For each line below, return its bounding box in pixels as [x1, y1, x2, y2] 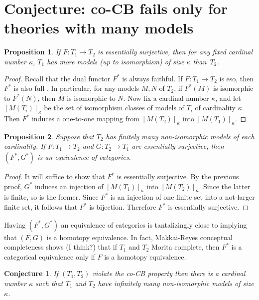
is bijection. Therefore [89, 202, 156, 212]
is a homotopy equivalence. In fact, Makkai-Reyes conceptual [46, 232, 233, 242]
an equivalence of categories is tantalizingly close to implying [61, 219, 247, 230]
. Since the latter [199, 181, 251, 191]
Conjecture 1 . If [4, 268, 58, 279]
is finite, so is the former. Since [4, 192, 99, 202]
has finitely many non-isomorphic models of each [106, 131, 255, 141]
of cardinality [195, 102, 236, 113]
